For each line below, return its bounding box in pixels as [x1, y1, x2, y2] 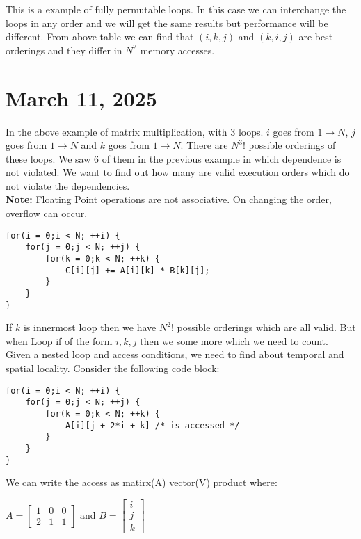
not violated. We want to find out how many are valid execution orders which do [6, 165, 350, 179]
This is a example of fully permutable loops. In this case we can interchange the [6, 2, 346, 16]
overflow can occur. [6, 206, 88, 220]
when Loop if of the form [6, 333, 113, 348]
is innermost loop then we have [23, 320, 157, 335]
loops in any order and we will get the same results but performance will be [6, 15, 328, 30]
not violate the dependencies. [6, 178, 130, 193]
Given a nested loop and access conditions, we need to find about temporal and [6, 347, 344, 362]
